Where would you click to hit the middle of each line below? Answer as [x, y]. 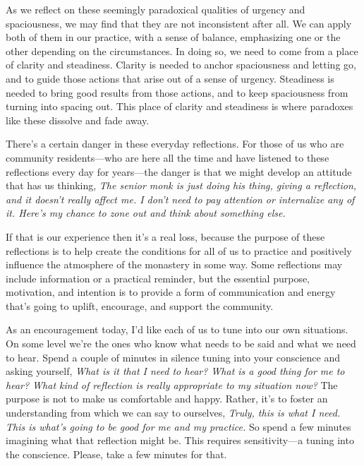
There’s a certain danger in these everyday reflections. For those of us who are [175, 144]
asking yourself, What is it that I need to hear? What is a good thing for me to [175, 371]
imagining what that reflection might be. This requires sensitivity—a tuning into [180, 440]
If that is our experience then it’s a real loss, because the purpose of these [165, 236]
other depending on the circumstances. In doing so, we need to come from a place [182, 50]
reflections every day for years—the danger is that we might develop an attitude [179, 171]
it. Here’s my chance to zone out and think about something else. [146, 213]
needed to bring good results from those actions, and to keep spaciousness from [177, 92]
